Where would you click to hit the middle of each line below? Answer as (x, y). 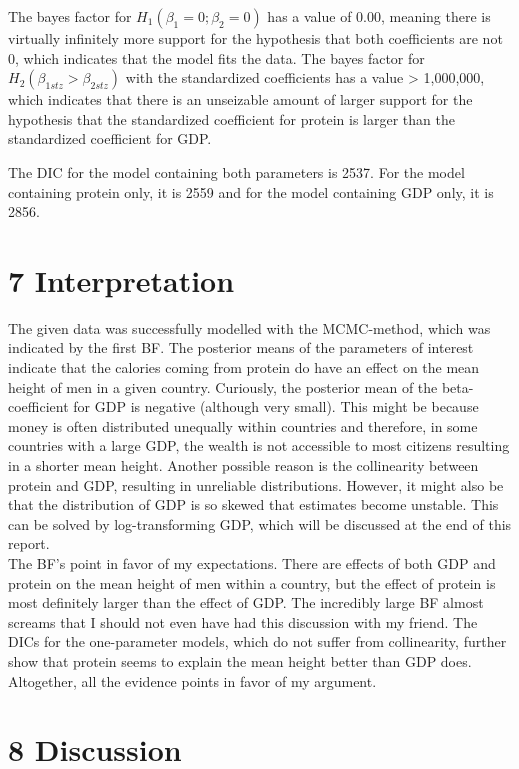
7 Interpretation (121, 279)
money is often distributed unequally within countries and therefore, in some (243, 425)
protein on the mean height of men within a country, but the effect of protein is (252, 582)
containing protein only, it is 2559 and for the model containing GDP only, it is (251, 191)
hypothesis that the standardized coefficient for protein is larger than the (231, 118)
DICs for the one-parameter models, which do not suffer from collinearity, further (257, 641)
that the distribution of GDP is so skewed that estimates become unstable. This (253, 504)
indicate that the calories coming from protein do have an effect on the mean (244, 367)
